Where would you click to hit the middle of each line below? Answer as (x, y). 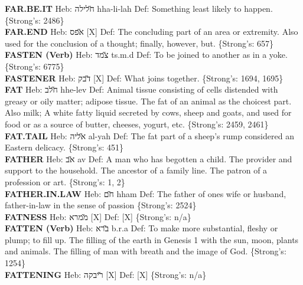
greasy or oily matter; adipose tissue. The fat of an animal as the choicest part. (148, 101)
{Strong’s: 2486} (35, 20)
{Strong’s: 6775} (35, 66)
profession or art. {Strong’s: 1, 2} (65, 181)
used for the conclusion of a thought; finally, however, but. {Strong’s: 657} (139, 43)
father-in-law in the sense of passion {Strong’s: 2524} (101, 205)
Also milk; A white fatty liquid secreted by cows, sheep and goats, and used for (148, 112)
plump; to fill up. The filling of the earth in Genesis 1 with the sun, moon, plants (152, 239)
